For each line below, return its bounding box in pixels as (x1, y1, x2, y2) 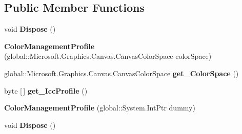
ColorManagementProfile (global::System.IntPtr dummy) (4, 102, 195, 113)
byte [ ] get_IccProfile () (4, 85, 88, 96)
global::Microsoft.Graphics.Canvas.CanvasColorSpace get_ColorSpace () (4, 68, 239, 78)
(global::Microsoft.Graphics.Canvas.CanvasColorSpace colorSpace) (4, 51, 212, 61)
